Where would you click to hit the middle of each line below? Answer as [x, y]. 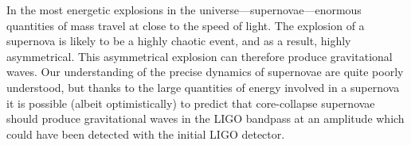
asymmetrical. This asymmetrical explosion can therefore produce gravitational [200, 56]
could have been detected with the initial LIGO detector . [146, 134]
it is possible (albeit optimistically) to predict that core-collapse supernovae [191, 103]
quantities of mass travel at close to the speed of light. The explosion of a [186, 25]
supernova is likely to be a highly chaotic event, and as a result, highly [179, 41]
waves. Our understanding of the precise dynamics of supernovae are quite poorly [205, 72]
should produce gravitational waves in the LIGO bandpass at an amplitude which [205, 118]
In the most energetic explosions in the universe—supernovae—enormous [184, 10]
